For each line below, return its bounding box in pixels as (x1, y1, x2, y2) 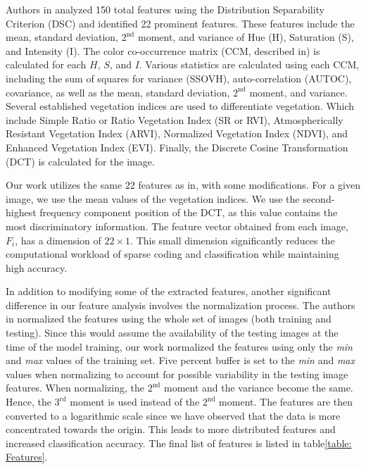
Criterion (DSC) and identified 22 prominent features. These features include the (6, 15, 355, 30)
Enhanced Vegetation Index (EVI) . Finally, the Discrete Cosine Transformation (6, 139, 348, 154)
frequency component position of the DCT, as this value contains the (39, 205, 338, 220)
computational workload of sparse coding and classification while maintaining (6, 246, 339, 261)
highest (6, 205, 37, 220)
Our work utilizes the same (6, 177, 122, 192)
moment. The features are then (219, 394, 353, 409)
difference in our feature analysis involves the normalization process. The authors (6, 297, 355, 312)
